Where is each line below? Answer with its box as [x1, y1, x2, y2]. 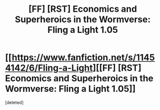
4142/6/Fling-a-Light [5, 62, 93, 74]
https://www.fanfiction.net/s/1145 [11, 52, 155, 63]
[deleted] [5, 99, 24, 105]
